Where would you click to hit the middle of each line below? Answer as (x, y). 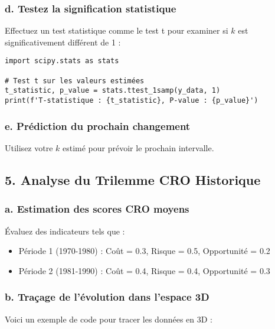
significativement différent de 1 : (63, 42)
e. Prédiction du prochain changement (98, 126)
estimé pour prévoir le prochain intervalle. (138, 147)
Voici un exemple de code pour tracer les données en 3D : (109, 319)
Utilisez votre (29, 147)
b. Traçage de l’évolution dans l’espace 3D (107, 297)
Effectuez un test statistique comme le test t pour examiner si (117, 30)
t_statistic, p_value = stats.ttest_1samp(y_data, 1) (113, 91)
